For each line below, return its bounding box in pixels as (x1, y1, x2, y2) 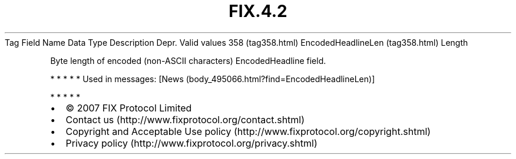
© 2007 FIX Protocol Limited (65, 102, 192, 114)
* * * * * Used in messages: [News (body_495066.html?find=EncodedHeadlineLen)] (50, 73, 375, 84)
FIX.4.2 (229, 1, 287, 21)
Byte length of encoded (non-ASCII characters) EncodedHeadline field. (50, 55, 326, 66)
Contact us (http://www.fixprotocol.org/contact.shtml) (65, 113, 305, 126)
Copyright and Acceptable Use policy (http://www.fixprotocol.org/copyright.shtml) (65, 125, 431, 137)
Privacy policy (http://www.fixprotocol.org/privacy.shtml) (65, 137, 317, 149)
